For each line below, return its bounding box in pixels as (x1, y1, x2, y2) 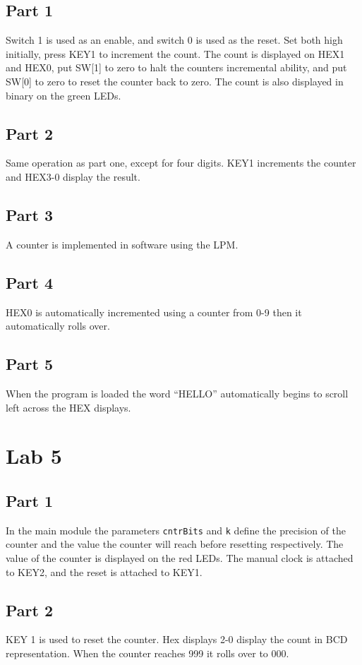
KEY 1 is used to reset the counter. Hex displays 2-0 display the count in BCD (6, 632, 348, 647)
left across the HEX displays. (6, 400, 131, 414)
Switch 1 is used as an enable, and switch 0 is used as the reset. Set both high (6, 32, 343, 47)
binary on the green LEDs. (6, 88, 121, 102)
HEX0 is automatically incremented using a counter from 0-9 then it (6, 304, 302, 319)
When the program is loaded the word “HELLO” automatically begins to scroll (6, 385, 349, 400)
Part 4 (6, 271, 54, 293)
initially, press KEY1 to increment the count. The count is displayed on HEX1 (6, 46, 345, 61)
